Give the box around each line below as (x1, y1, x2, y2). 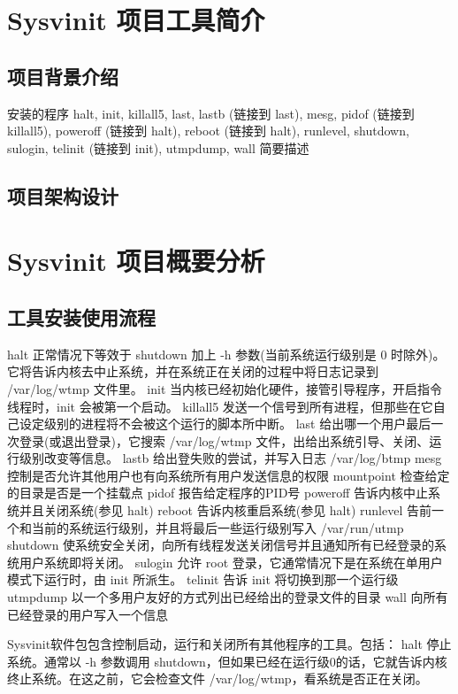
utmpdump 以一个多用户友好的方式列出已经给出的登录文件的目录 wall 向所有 (7, 588, 448, 606)
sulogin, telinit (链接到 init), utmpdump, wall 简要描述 (7, 138, 309, 157)
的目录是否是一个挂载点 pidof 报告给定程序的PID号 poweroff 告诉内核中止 (7, 483, 429, 502)
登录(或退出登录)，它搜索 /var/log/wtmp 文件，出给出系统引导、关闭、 (19, 431, 430, 450)
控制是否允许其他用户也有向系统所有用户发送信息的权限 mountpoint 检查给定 (7, 466, 450, 484)
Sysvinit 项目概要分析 (7, 243, 265, 279)
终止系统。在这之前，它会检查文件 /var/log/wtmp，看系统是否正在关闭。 (7, 669, 428, 688)
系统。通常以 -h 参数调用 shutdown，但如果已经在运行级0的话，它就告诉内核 (7, 652, 447, 670)
